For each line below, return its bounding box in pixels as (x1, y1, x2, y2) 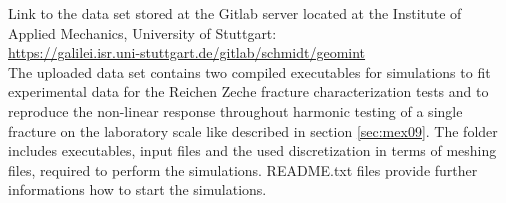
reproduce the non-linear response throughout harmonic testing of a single (8, 100, 463, 121)
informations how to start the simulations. (8, 179, 267, 200)
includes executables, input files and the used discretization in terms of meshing (8, 140, 497, 161)
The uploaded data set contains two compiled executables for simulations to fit (8, 61, 491, 82)
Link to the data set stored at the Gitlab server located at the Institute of (8, 3, 462, 23)
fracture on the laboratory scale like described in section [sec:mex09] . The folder (8, 120, 498, 141)
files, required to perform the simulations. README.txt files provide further (8, 159, 478, 180)
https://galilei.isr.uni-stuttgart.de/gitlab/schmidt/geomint (8, 42, 366, 63)
